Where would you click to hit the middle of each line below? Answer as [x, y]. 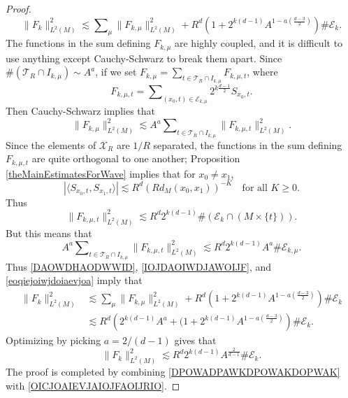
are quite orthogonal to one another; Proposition [136, 158]
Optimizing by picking [53, 340]
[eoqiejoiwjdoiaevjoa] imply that [74, 280]
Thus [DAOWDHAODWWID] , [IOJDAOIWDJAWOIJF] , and [139, 266]
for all [255, 188]
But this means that [49, 233]
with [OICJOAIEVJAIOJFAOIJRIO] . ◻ [93, 385]
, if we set [116, 72]
